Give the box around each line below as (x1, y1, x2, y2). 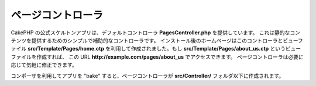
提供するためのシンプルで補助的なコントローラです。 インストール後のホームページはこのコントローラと (31, 37, 283, 44)
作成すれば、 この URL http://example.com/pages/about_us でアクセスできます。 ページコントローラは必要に (36, 53, 304, 60)
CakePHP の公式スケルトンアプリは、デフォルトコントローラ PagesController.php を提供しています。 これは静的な (11, 29, 290, 36)
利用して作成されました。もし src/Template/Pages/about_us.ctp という (110, 45, 286, 52)
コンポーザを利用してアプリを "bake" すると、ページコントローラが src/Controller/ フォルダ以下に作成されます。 (11, 72, 284, 79)
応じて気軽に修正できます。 (11, 62, 77, 69)
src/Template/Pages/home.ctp (27, 45, 105, 52)
